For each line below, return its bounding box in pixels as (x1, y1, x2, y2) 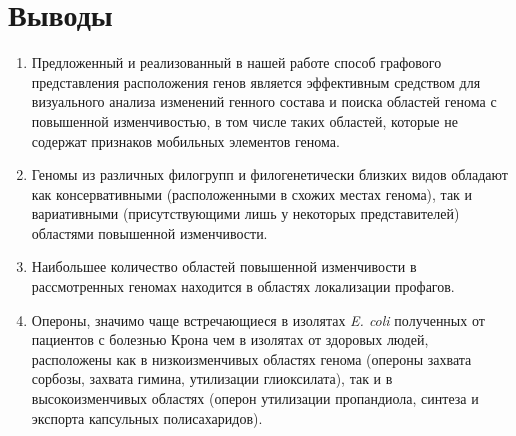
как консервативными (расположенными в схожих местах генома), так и (31, 183, 473, 204)
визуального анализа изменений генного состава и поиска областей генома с (31, 91, 497, 112)
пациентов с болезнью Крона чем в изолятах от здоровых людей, (31, 329, 429, 350)
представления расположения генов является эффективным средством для (31, 71, 481, 92)
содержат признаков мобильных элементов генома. (31, 130, 340, 151)
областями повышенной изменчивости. (31, 222, 268, 243)
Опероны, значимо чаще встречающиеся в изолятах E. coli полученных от (31, 309, 485, 330)
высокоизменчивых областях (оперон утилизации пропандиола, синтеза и (31, 388, 479, 409)
